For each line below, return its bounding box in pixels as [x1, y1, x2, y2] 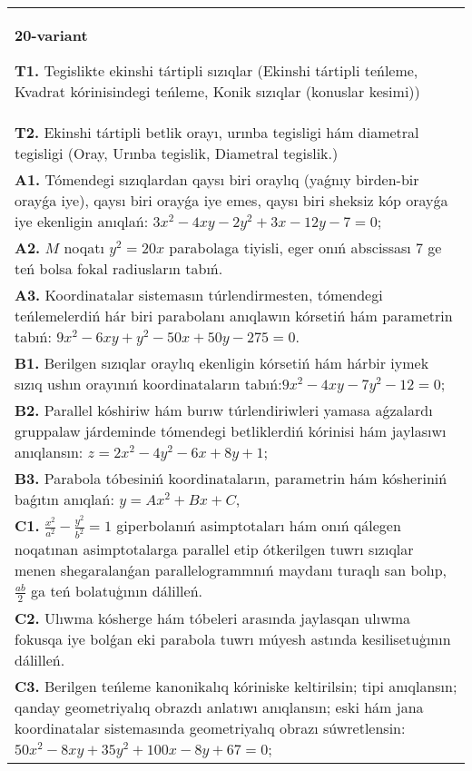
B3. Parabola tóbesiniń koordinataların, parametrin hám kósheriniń [15, 468, 447, 489]
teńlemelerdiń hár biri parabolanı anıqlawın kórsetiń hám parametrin [15, 305, 453, 326]
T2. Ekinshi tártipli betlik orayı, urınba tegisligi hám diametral [15, 122, 419, 143]
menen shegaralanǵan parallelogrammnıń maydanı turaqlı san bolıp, [15, 559, 447, 581]
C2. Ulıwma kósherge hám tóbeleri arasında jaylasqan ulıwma [15, 607, 411, 628]
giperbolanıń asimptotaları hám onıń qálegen [116, 515, 401, 536]
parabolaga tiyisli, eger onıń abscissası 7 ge [169, 237, 442, 258]
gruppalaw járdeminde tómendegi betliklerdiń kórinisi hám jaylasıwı [15, 420, 447, 441]
